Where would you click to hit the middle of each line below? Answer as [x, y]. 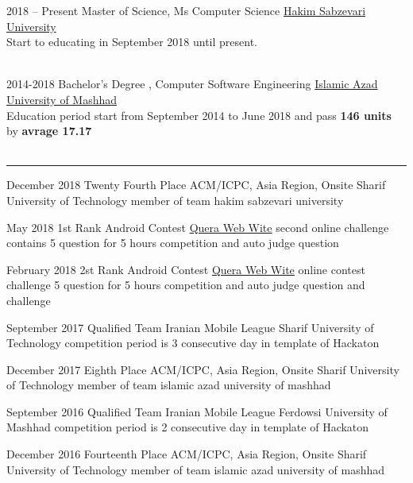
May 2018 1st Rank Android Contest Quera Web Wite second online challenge [198, 227]
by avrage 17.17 [49, 131]
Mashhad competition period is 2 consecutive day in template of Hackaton [188, 427]
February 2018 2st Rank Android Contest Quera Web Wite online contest [186, 269]
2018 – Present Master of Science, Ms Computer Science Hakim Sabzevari [186, 10]
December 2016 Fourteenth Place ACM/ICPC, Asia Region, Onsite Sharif [187, 454]
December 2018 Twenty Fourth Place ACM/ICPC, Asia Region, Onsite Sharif [196, 185]
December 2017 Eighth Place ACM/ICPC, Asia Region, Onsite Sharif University [203, 369]
